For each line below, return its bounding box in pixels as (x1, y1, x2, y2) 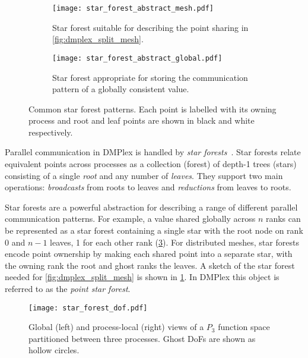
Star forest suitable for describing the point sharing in (52, 21, 249, 33)
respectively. (28, 125, 73, 138)
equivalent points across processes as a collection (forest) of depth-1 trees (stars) (5, 158, 297, 170)
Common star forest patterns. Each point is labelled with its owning (28, 102, 277, 115)
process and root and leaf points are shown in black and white (28, 114, 255, 127)
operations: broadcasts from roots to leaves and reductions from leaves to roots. (5, 181, 291, 193)
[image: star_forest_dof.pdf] (28, 303, 148, 312)
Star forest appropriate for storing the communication (52, 71, 248, 83)
